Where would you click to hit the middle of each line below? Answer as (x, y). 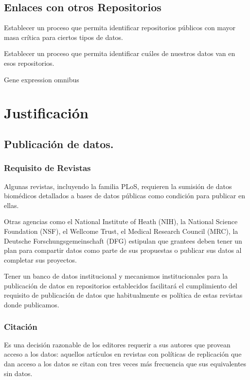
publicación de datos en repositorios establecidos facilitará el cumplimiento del (121, 285)
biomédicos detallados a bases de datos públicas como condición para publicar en (125, 196)
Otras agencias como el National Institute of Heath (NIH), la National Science (121, 221)
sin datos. (18, 373)
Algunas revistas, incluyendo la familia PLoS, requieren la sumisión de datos (118, 186)
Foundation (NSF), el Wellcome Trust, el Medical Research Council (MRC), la (121, 231)
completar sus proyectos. (41, 259)
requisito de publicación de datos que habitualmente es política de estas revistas (123, 295)
